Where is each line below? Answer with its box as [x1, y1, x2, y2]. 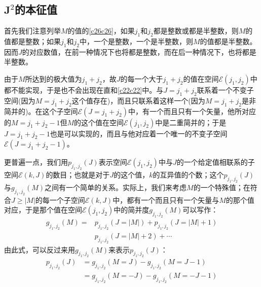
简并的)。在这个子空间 [4, 105, 78, 116]
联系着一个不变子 [197, 84, 254, 95]
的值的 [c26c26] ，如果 [67, 25, 135, 36]
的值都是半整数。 [200, 36, 257, 46]
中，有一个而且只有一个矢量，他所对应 [128, 105, 256, 116]
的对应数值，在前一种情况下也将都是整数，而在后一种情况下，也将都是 [22, 46, 256, 57]
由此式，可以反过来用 [4, 244, 75, 255]
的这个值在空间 [74, 117, 124, 127]
